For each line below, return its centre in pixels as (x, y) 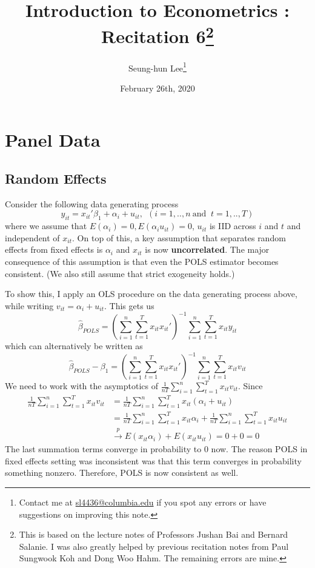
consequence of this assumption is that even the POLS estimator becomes (142, 262)
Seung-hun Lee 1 (157, 67)
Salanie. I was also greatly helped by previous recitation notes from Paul (154, 546)
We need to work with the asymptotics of (81, 386)
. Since (250, 386)
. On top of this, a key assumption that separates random (179, 237)
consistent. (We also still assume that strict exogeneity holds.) (120, 273)
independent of (32, 237)
